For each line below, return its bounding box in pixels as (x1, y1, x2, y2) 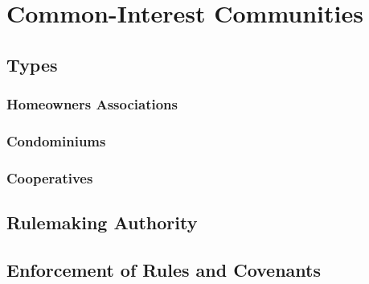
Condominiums (6, 130, 106, 150)
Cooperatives (6, 167, 93, 187)
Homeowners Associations (6, 94, 178, 114)
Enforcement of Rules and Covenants (6, 257, 321, 282)
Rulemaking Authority (6, 210, 198, 235)
